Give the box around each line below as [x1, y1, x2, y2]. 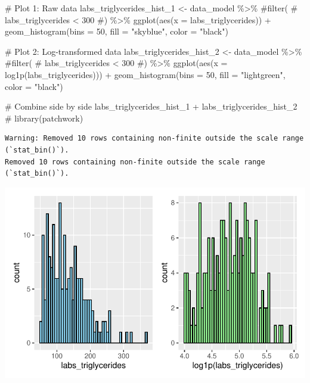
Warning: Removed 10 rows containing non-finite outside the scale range [5, 134, 304, 143]
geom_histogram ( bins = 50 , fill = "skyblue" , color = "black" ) [5, 25, 228, 38]
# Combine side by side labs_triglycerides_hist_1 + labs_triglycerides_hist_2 [5, 100, 297, 113]
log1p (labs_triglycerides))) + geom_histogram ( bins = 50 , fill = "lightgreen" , [5, 68, 286, 80]
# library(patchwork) [5, 111, 83, 124]
